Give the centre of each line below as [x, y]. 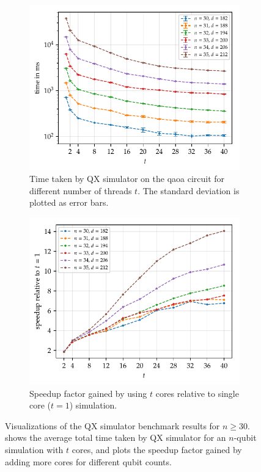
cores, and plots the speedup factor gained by [157, 450]
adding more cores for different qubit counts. [88, 461]
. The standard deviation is [189, 190]
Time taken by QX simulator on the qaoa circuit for [127, 179]
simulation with [34, 450]
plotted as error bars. [69, 202]
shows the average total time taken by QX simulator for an [116, 438]
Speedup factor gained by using [88, 393]
